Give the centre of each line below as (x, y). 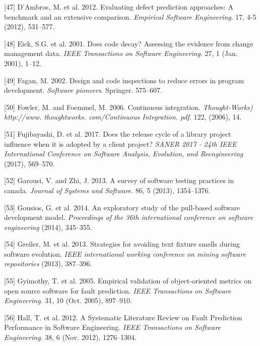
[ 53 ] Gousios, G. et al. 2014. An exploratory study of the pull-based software (122, 207)
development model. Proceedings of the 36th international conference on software (129, 217)
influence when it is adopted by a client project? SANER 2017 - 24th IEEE (120, 143)
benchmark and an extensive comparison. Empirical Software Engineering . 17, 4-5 (130, 16)
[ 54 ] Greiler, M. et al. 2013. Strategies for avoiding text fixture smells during (122, 244)
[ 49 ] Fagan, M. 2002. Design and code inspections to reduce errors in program (124, 80)
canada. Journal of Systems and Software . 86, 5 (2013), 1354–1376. (107, 190)
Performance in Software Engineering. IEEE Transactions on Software (113, 327)
